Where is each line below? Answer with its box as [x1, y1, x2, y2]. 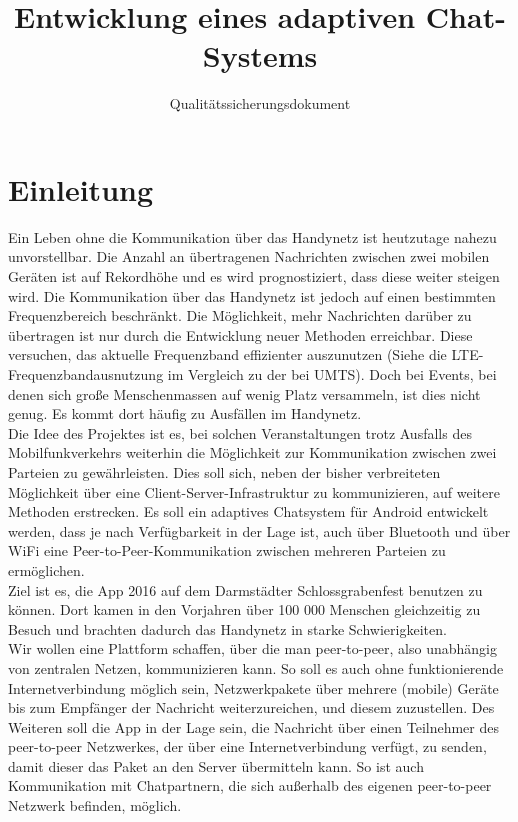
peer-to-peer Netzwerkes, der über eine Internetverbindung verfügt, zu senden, [8, 736, 487, 757]
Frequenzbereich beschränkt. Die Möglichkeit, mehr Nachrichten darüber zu [8, 305, 472, 326]
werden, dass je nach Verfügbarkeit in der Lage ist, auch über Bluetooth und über [8, 520, 511, 541]
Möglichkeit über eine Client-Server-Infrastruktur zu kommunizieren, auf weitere [8, 481, 500, 502]
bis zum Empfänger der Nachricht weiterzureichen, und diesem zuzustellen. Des [8, 697, 495, 718]
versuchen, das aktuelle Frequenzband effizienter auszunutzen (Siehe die [8, 344, 447, 365]
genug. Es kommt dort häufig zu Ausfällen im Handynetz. [8, 403, 362, 424]
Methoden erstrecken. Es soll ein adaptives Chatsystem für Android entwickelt [8, 501, 489, 522]
